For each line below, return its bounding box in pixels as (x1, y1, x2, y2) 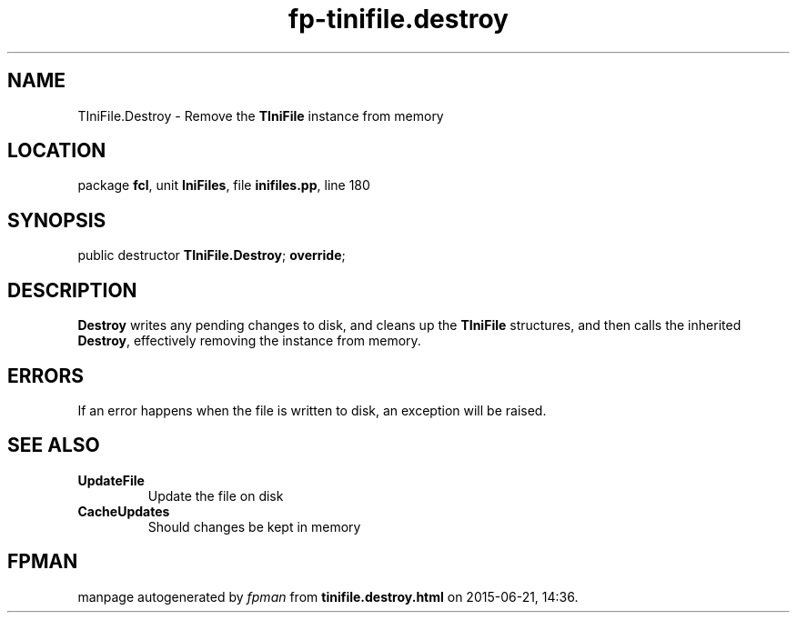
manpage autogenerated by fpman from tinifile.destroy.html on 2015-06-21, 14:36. (77, 588, 579, 605)
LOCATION (7, 139, 106, 163)
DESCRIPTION (7, 278, 137, 302)
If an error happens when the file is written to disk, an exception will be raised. (77, 402, 547, 418)
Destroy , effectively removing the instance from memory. (77, 333, 421, 349)
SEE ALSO (7, 434, 100, 457)
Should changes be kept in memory (147, 518, 361, 535)
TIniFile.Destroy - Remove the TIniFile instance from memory (77, 107, 444, 124)
